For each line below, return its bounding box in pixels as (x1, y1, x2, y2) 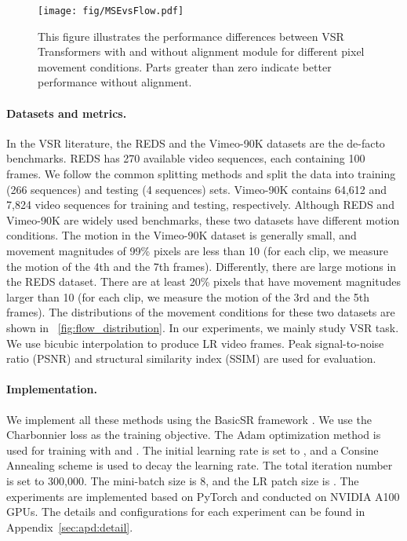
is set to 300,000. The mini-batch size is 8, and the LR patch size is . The (6, 472, 359, 488)
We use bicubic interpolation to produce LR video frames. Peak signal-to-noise (6, 334, 384, 351)
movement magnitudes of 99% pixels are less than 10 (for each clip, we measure (6, 242, 388, 258)
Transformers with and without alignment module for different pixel (38, 43, 365, 60)
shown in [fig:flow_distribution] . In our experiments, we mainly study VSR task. (6, 319, 399, 335)
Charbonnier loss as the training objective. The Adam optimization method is (6, 426, 381, 443)
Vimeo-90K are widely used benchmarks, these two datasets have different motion (6, 211, 400, 228)
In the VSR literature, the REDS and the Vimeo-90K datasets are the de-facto (6, 134, 385, 151)
